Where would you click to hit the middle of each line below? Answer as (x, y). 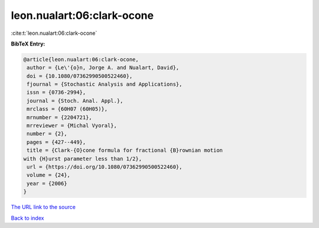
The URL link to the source (43, 207)
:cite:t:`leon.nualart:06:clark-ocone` (54, 33)
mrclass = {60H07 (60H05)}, (67, 109)
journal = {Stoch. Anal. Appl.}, (75, 101)
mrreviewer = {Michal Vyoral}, (72, 126)
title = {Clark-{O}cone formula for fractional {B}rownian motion (125, 150)
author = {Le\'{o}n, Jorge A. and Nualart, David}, (103, 68)
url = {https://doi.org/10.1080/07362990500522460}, (105, 167)
